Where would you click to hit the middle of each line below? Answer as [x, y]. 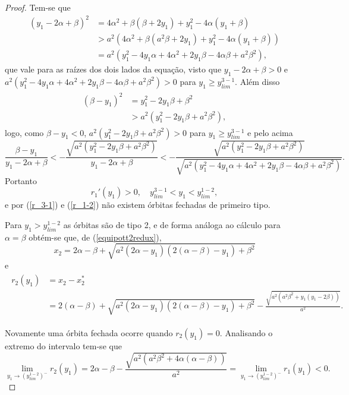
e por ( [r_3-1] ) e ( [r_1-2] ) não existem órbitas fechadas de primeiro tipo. [138, 205]
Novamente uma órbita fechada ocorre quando [89, 332]
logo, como [24, 132]
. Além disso [257, 81]
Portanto [21, 180]
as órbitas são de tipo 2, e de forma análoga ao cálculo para [172, 224]
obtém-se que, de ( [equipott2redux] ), [95, 237]
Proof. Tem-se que [38, 7]
